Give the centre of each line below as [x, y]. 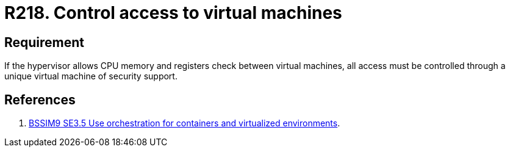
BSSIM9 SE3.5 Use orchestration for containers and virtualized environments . [185, 123]
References [40, 100]
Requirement [45, 42]
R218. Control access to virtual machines [173, 13]
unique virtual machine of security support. [91, 76]
